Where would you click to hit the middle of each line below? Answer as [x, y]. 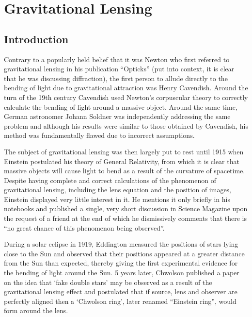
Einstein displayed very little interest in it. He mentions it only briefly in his [117, 199]
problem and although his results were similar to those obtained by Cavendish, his [126, 125]
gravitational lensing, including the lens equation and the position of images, [118, 190]
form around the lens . [36, 310]
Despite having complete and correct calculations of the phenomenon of [110, 180]
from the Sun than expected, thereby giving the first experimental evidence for [121, 263]
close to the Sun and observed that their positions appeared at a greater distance [124, 253]
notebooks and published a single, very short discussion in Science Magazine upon [126, 209]
